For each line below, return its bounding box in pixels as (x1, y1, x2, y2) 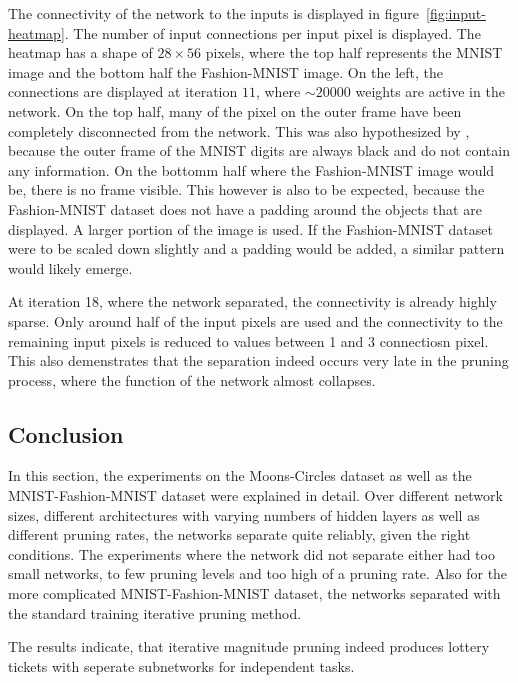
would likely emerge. (8, 257, 133, 278)
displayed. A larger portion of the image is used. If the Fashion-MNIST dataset (8, 218, 493, 239)
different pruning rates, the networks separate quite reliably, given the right (8, 524, 471, 545)
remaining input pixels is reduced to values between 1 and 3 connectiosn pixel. (8, 330, 489, 351)
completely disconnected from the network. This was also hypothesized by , (8, 120, 470, 141)
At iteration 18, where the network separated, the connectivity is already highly (8, 291, 497, 312)
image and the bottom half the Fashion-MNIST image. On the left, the (8, 61, 444, 82)
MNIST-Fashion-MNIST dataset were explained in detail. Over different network (8, 485, 503, 506)
